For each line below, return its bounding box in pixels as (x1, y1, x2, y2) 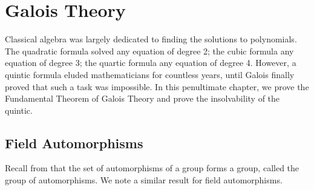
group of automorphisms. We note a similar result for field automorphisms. (5, 174, 283, 186)
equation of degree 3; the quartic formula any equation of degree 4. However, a (5, 56, 296, 69)
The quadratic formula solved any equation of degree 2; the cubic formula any (5, 44, 294, 57)
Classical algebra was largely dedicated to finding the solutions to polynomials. (5, 33, 297, 45)
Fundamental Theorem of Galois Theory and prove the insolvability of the (5, 92, 280, 105)
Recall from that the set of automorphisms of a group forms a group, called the (5, 162, 299, 174)
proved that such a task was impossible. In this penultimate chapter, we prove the (5, 80, 309, 93)
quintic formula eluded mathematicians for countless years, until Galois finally (5, 68, 295, 80)
